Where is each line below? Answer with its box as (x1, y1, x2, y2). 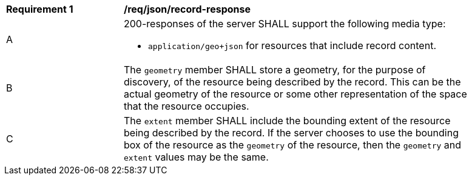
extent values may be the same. (124, 151, 269, 163)
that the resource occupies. (124, 100, 249, 112)
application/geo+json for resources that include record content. (148, 39, 436, 52)
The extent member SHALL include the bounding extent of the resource (124, 115, 451, 127)
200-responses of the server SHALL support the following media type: (124, 18, 446, 30)
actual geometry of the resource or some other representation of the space (124, 88, 467, 100)
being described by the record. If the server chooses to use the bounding (124, 127, 459, 139)
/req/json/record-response (124, 3, 251, 15)
